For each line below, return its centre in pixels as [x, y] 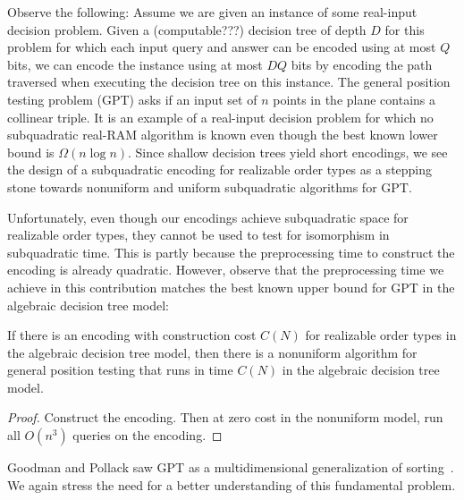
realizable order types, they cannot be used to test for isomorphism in [198, 235]
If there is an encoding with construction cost [132, 335]
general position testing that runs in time [120, 370]
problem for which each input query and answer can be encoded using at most [222, 47]
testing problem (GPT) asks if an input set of [132, 99]
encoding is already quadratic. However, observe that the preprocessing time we [226, 270]
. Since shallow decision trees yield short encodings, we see [288, 152]
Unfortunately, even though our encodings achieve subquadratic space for [208, 217]
